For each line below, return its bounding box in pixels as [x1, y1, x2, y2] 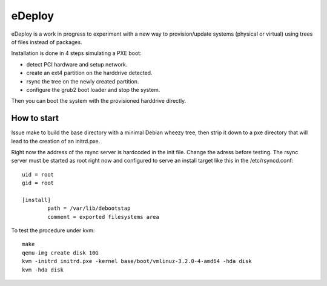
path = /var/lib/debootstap [47, 205, 131, 212]
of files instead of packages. [11, 38, 82, 45]
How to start [11, 113, 59, 123]
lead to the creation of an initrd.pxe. [11, 137, 101, 145]
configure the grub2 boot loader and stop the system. [26, 86, 160, 93]
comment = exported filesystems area [47, 213, 160, 220]
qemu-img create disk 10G [22, 249, 99, 256]
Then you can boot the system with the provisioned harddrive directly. [11, 97, 187, 105]
